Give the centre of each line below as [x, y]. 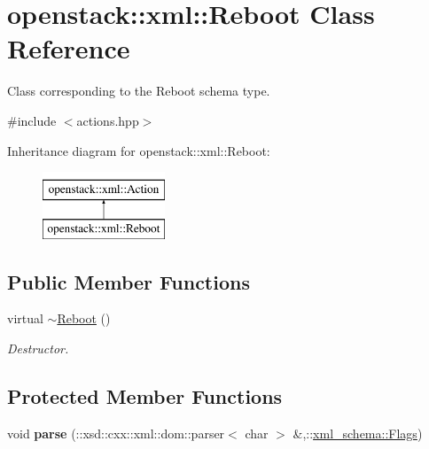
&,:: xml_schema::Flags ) [358, 433]
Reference [69, 48]
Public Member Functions [129, 281]
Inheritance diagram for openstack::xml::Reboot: [139, 150]
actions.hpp [108, 120]
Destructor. [38, 348]
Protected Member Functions [145, 396]
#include [32, 120]
